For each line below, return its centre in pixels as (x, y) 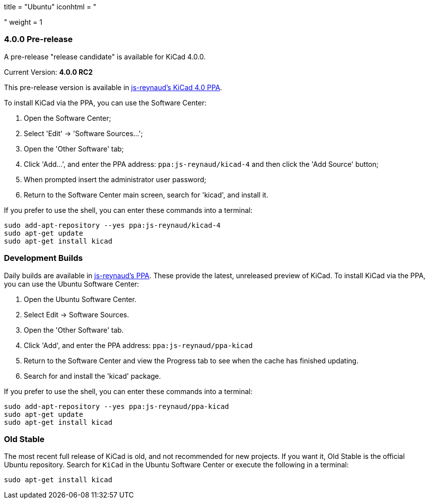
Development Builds (43, 258)
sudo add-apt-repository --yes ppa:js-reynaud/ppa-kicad (117, 406)
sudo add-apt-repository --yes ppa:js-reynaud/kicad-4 (112, 225)
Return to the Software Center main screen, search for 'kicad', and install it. (146, 195)
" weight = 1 (23, 22)
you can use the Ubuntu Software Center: (72, 284)
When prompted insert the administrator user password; (115, 179)
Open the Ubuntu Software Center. (80, 299)
